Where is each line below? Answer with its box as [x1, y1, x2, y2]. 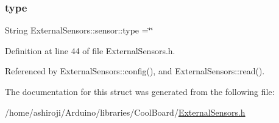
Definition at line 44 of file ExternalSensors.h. [5, 44, 175, 57]
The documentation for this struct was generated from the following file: [5, 85, 275, 97]
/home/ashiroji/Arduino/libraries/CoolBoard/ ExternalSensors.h [5, 105, 245, 118]
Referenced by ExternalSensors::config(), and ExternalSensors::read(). [5, 65, 265, 77]
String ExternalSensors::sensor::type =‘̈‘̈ [5, 24, 154, 37]
